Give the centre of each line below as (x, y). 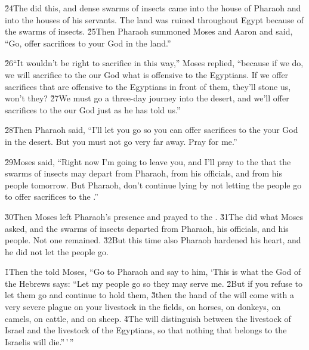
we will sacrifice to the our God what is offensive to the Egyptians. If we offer (147, 74)
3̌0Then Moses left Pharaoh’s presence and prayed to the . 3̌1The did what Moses (154, 216)
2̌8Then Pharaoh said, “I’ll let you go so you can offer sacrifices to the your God (152, 130)
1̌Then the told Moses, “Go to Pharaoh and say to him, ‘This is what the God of (153, 272)
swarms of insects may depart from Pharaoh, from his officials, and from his (143, 173)
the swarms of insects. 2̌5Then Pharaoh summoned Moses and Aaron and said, (149, 31)
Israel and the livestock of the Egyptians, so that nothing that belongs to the (146, 330)
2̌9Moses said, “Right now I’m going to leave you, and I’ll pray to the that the (148, 161)
